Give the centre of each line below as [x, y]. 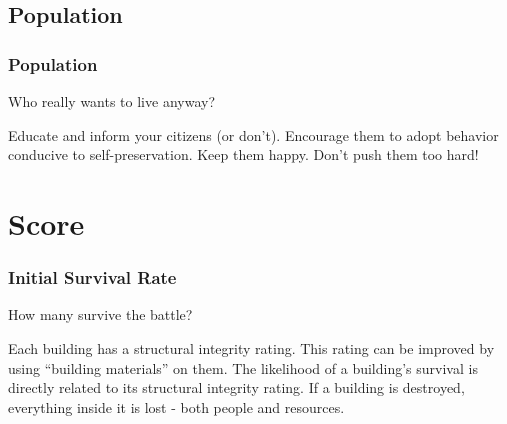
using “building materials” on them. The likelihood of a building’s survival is [243, 367]
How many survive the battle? [100, 314]
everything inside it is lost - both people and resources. [176, 406]
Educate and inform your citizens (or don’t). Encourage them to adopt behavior [253, 134]
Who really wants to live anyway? [111, 101]
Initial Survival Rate [92, 277]
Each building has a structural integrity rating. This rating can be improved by [251, 347]
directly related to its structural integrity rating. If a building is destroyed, [236, 387]
